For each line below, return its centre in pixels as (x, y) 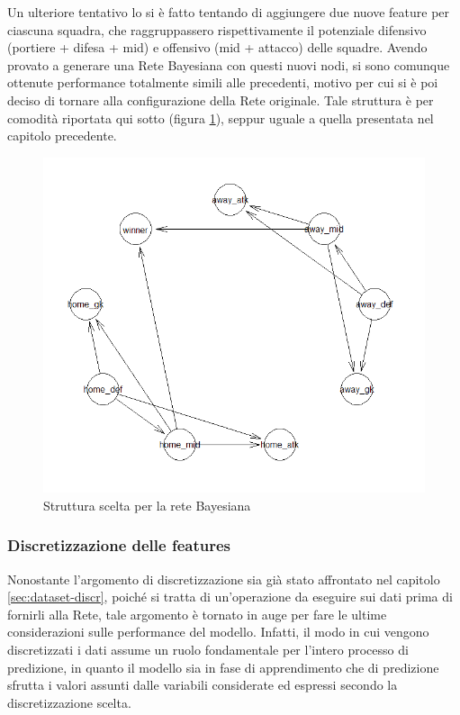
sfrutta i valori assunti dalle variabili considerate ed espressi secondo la (203, 685)
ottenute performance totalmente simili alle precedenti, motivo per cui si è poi (223, 82)
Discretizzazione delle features (119, 545)
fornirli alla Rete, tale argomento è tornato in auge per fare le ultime (197, 614)
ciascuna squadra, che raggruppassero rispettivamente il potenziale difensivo (217, 29)
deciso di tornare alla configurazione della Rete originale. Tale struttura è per (221, 100)
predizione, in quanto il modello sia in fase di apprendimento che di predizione (223, 667)
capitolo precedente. (62, 136)
